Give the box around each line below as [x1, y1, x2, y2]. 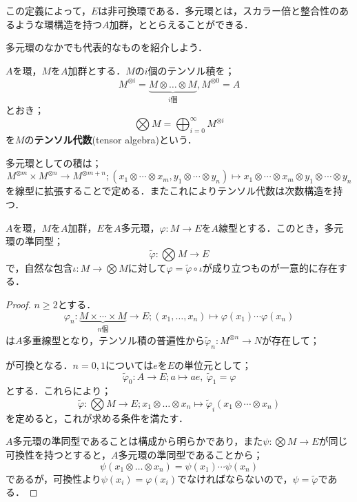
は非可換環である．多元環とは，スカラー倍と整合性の [98, 3, 340, 17]
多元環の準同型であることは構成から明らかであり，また [12, 434, 263, 448]
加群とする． [68, 63, 126, 77]
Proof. [6, 297, 31, 311]
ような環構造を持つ [14, 17, 102, 31]
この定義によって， [6, 3, 91, 17]
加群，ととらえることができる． [109, 17, 254, 31]
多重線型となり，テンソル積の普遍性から [22, 332, 205, 347]
